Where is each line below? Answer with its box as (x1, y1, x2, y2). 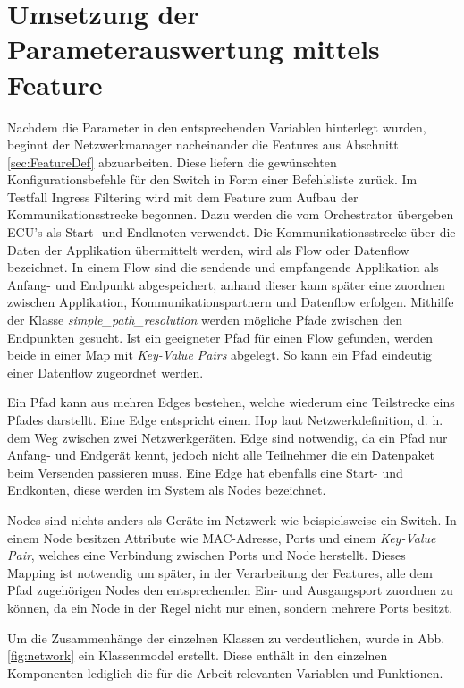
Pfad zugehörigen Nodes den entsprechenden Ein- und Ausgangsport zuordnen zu (7, 581, 453, 599)
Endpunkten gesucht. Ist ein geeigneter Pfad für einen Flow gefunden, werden (7, 327, 434, 346)
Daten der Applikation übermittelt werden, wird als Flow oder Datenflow (7, 240, 409, 259)
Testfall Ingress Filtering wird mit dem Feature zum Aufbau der (7, 187, 359, 206)
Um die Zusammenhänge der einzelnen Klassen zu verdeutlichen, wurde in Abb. (7, 628, 445, 647)
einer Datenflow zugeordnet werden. (7, 362, 204, 381)
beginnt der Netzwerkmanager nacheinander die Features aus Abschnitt (7, 135, 399, 154)
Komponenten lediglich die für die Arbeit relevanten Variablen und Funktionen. (7, 663, 443, 682)
